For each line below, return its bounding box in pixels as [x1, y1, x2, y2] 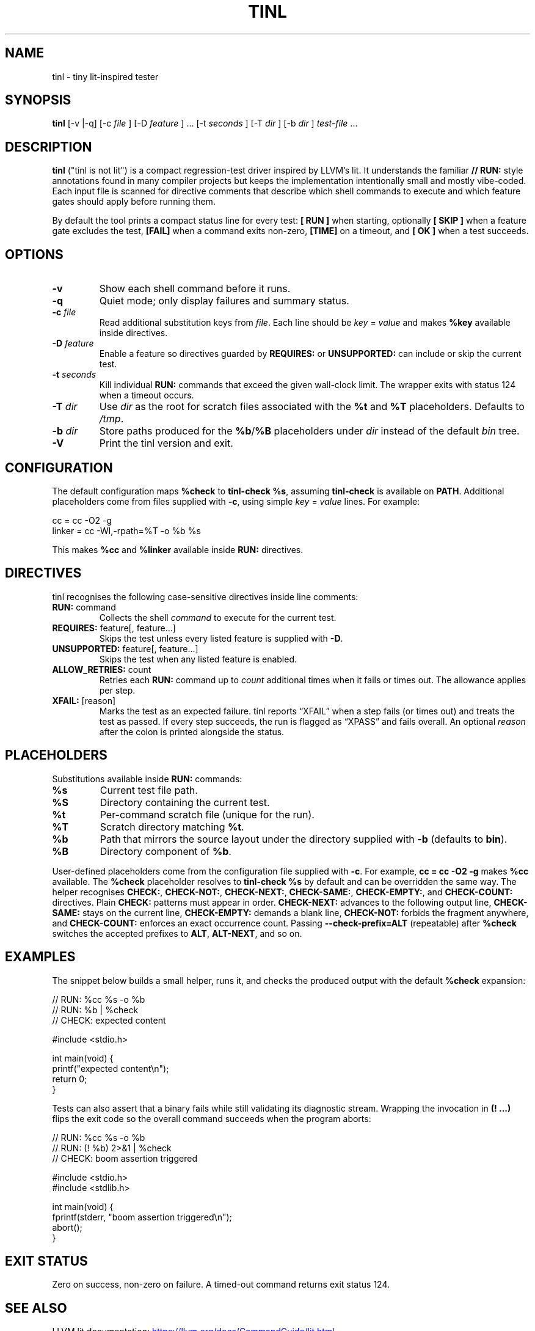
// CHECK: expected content [52, 1014, 166, 1025]
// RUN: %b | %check [52, 1004, 139, 1015]
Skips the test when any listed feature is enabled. [99, 653, 297, 664]
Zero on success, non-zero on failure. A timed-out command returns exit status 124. [52, 1279, 390, 1290]
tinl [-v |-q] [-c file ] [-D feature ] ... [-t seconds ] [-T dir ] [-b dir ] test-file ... [52, 118, 358, 129]
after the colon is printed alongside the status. [99, 726, 285, 737]
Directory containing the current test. [100, 796, 270, 809]
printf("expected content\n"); [52, 1063, 169, 1074]
